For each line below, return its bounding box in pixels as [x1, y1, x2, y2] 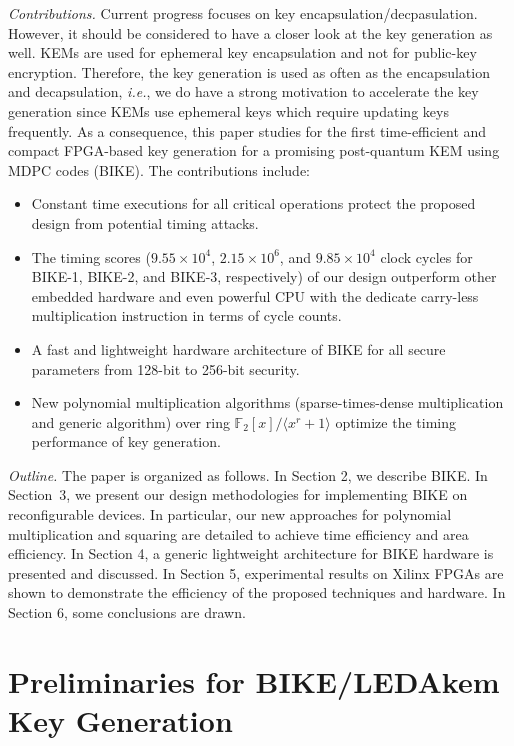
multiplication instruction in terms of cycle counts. [31, 305, 342, 326]
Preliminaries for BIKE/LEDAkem [8, 660, 500, 701]
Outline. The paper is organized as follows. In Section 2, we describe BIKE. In [8, 464, 488, 485]
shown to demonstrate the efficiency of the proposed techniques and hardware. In [8, 582, 506, 603]
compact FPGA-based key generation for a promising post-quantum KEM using [8, 140, 500, 161]
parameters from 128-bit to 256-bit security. [31, 358, 300, 379]
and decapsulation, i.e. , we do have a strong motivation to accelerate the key [8, 81, 479, 102]
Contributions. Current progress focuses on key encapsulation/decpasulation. [8, 3, 478, 23]
